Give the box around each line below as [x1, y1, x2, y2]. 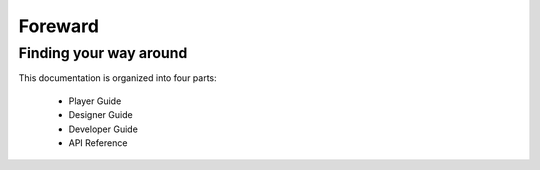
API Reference [68, 136, 128, 149]
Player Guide [68, 95, 122, 107]
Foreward [18, 15, 100, 37]
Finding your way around [18, 44, 188, 62]
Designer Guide [68, 109, 134, 121]
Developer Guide [68, 123, 139, 135]
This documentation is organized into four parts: [18, 72, 217, 84]
